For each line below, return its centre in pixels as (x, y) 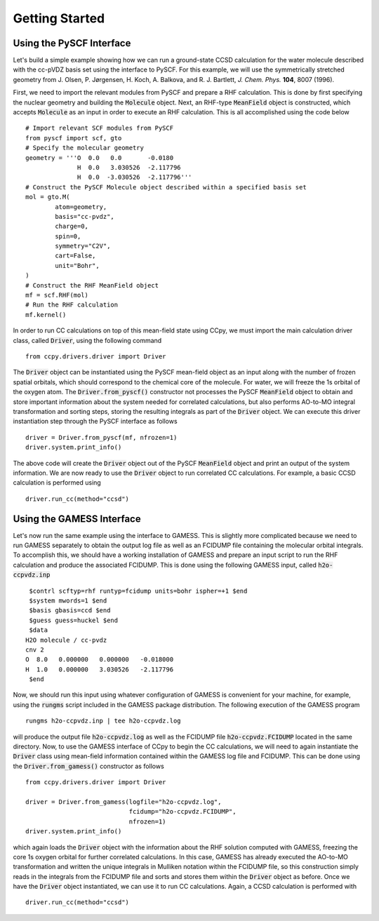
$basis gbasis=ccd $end (70, 611)
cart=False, (75, 256)
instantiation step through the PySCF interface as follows (95, 422)
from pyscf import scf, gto (74, 138)
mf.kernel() (46, 315)
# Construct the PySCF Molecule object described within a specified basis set (166, 187)
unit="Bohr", (77, 265)
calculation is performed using (57, 483)
